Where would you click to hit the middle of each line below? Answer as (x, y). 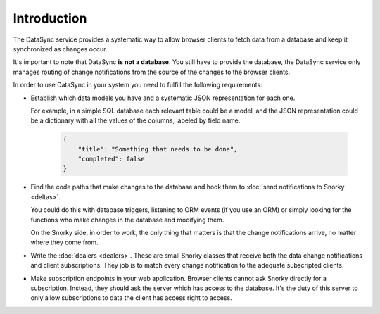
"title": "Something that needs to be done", (158, 149)
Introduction (50, 18)
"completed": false (112, 159)
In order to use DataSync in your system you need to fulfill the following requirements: (138, 85)
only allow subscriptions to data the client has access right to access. (131, 298)
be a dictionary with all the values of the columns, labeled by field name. (135, 120)
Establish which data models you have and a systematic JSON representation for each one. (163, 98)
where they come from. (64, 242)
